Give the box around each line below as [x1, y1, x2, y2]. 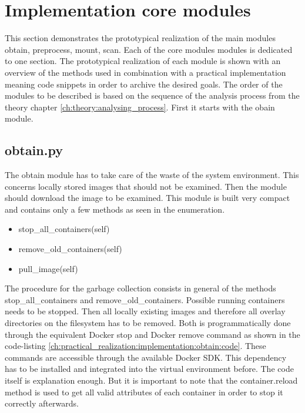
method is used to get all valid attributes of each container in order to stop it [5, 385, 283, 398]
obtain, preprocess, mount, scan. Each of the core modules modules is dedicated [5, 43, 293, 55]
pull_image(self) [18, 262, 78, 274]
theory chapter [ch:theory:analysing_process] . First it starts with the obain [5, 100, 275, 113]
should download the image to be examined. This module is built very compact [5, 192, 290, 204]
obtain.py [5, 141, 63, 159]
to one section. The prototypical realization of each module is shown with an [5, 55, 281, 67]
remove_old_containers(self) [18, 243, 122, 255]
